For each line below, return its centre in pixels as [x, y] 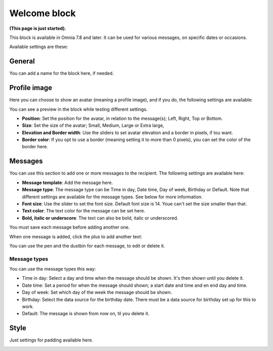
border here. [35, 147]
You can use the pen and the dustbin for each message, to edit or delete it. [87, 246]
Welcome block [42, 13]
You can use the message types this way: [53, 269]
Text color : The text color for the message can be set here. [84, 211]
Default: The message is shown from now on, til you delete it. [86, 314]
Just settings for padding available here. [51, 340]
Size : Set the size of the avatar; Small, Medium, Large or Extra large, [93, 125]
